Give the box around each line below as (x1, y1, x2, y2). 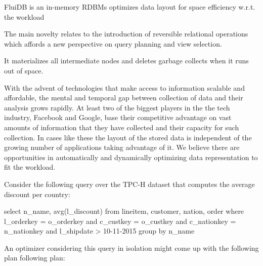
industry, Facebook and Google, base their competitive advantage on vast (4, 112, 232, 123)
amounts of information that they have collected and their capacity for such (4, 122, 239, 132)
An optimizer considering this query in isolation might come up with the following (4, 242, 259, 253)
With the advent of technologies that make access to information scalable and (4, 82, 245, 93)
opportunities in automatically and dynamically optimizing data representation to (4, 151, 258, 162)
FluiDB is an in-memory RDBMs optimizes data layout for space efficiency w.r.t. (4, 2, 255, 12)
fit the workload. (4, 162, 56, 172)
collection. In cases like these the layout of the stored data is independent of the (4, 132, 252, 142)
